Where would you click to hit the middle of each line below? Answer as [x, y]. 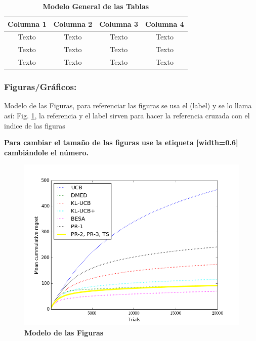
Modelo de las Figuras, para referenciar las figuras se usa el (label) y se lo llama [128, 105]
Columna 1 [27, 24]
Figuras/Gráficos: [40, 87]
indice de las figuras [35, 125]
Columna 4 [165, 24]
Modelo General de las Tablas [96, 6]
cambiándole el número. [46, 152]
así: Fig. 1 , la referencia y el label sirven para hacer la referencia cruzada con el [127, 116]
